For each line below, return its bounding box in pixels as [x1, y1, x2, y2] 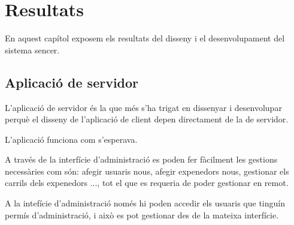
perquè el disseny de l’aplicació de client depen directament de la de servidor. [5, 113, 289, 125]
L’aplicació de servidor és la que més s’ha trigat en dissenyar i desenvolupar [5, 101, 282, 113]
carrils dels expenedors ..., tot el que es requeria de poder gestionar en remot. [5, 176, 289, 189]
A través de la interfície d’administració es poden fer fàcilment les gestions [5, 153, 278, 166]
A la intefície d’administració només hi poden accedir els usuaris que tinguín [5, 197, 285, 209]
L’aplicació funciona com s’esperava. [5, 133, 138, 145]
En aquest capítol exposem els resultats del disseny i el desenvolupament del [5, 32, 285, 44]
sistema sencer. [5, 43, 60, 56]
